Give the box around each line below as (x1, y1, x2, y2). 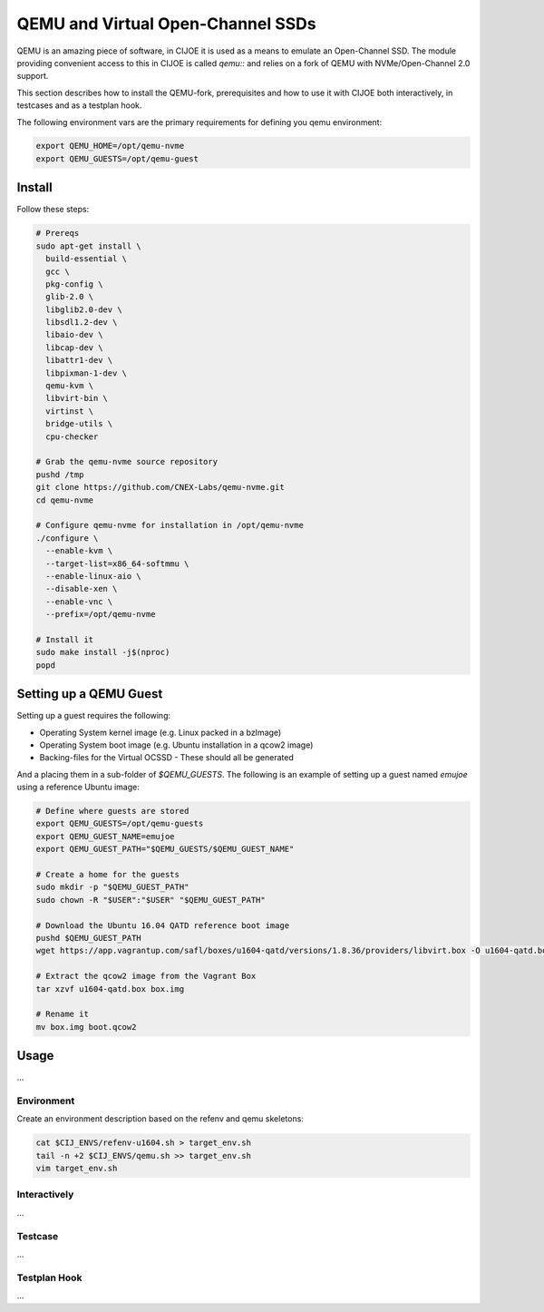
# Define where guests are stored (35, 806, 189, 817)
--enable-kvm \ (45, 545, 113, 556)
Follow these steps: (16, 204, 90, 215)
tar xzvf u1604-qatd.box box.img (35, 984, 185, 994)
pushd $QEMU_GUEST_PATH (35, 933, 142, 943)
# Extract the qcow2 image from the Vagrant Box (35, 971, 257, 982)
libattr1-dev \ (45, 355, 113, 366)
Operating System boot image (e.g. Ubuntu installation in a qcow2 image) (39, 739, 314, 750)
